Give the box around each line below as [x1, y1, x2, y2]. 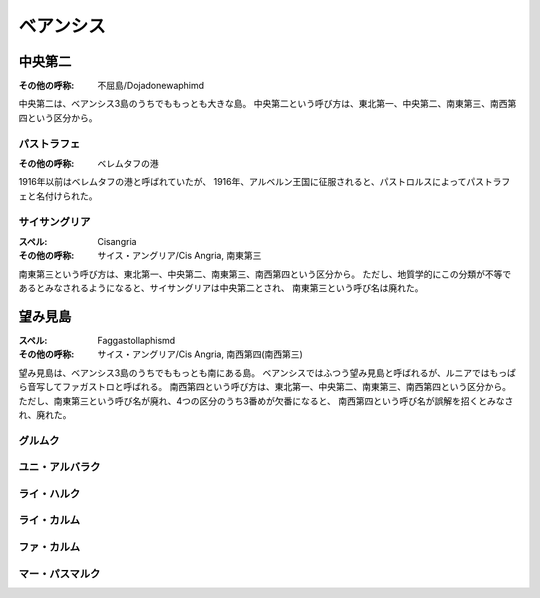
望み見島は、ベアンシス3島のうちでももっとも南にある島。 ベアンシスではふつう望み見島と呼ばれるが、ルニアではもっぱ [18, 366, 517, 379]
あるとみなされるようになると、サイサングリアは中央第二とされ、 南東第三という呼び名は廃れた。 [18, 282, 424, 294]
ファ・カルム [18, 540, 80, 554]
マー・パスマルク [18, 566, 101, 580]
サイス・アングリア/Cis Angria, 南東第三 [97, 250, 262, 262]
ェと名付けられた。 [18, 190, 98, 202]
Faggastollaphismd [97, 334, 176, 346]
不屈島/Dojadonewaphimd [97, 80, 205, 92]
